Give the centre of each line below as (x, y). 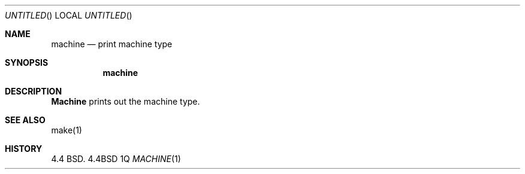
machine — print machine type (112, 44)
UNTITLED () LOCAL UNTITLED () (69, 15)
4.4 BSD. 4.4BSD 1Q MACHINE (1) (116, 159)
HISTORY (24, 149)
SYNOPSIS (27, 62)
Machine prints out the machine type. (126, 101)
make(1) (67, 130)
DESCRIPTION (34, 91)
